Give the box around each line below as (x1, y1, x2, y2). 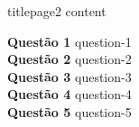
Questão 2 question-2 (7, 50, 132, 68)
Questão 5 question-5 (7, 102, 132, 121)
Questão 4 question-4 (7, 85, 132, 104)
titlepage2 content (7, 2, 107, 20)
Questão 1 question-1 (7, 32, 132, 50)
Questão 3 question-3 (7, 67, 132, 86)
